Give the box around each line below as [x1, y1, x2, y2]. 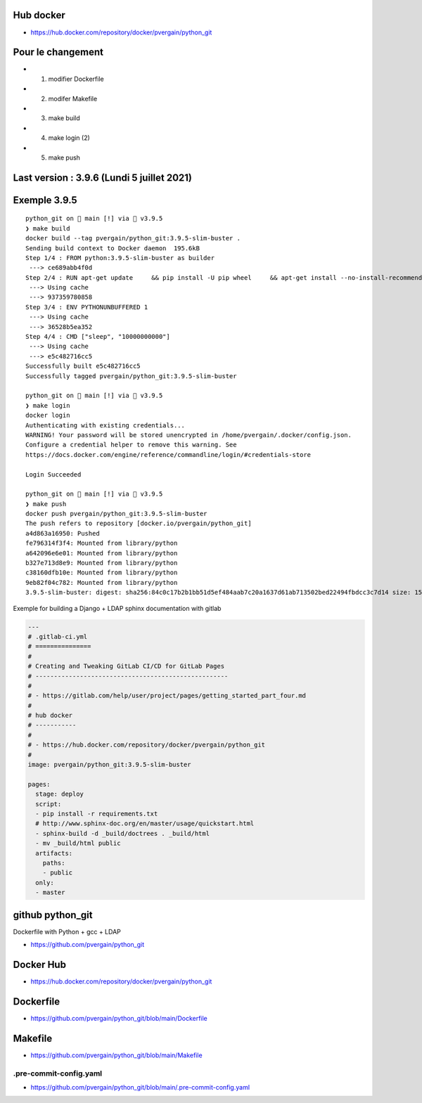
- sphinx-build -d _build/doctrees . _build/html [35, 830, 210, 837]
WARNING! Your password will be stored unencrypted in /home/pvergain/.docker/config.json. [25, 431, 352, 439]
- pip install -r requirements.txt [35, 810, 158, 818]
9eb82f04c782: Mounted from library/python [25, 579, 178, 586]
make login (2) [48, 134, 91, 142]
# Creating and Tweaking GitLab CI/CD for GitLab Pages [27, 662, 225, 671]
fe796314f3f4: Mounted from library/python [25, 539, 178, 548]
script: [35, 800, 62, 808]
